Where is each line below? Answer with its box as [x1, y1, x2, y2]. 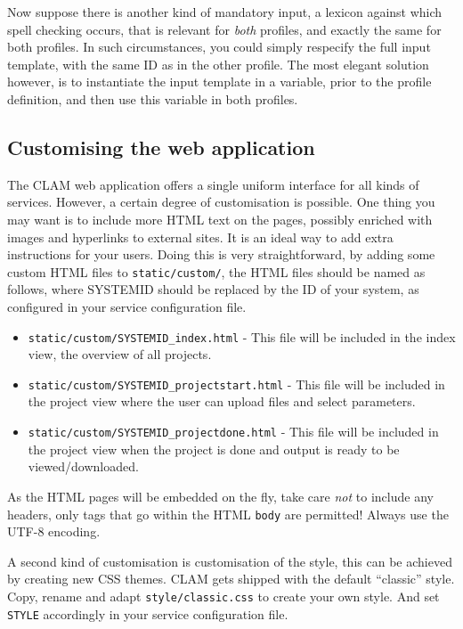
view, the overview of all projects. [28, 345, 212, 364]
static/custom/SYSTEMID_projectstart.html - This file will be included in [28, 374, 445, 393]
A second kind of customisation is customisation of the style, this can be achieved [7, 551, 452, 570]
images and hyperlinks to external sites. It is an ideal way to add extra [7, 227, 394, 246]
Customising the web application [7, 133, 315, 160]
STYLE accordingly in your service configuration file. [7, 604, 288, 623]
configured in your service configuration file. [7, 297, 247, 315]
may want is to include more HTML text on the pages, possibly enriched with [7, 209, 433, 228]
